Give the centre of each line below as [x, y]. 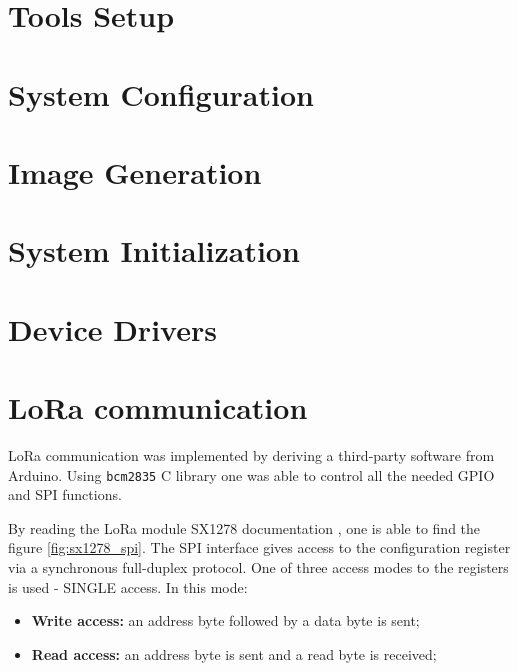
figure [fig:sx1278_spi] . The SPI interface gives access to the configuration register [259, 547]
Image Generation [135, 171]
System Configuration [161, 93]
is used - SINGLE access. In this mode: [128, 586]
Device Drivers [112, 328]
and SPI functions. [65, 494]
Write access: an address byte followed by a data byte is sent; [225, 620]
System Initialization [154, 250]
